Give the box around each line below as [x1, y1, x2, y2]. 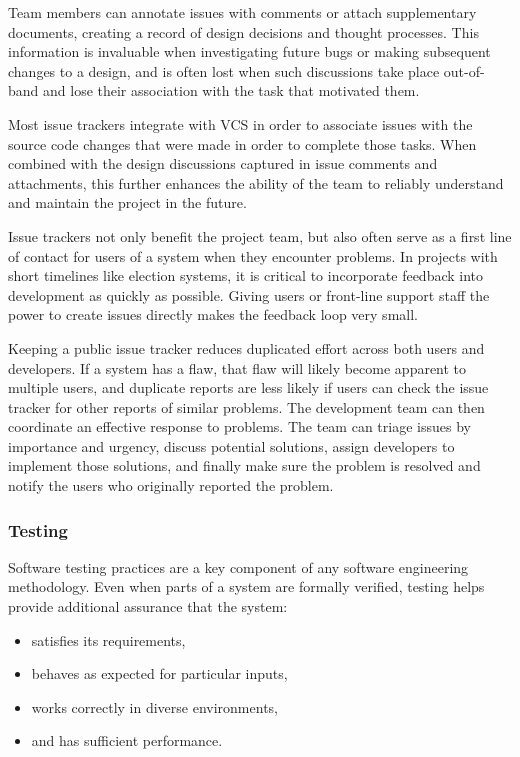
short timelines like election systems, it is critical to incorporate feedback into [8, 265, 484, 286]
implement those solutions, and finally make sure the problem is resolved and [8, 455, 481, 476]
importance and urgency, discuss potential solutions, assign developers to [8, 435, 455, 456]
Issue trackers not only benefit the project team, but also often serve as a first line [8, 225, 512, 246]
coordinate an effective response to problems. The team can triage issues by [8, 416, 471, 437]
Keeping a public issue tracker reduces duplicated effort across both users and [8, 337, 485, 358]
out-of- [443, 60, 485, 81]
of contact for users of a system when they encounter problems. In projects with [8, 245, 498, 266]
